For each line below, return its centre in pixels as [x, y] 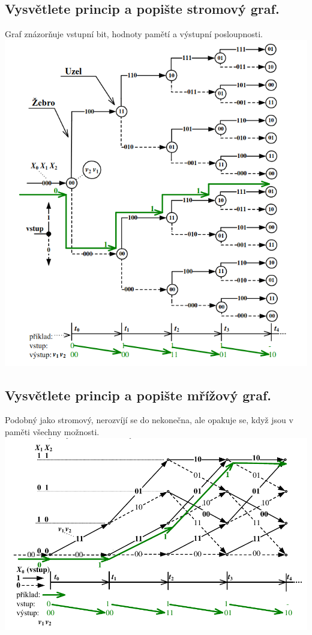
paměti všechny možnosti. [52, 431]
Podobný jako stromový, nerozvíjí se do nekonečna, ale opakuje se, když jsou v [149, 420]
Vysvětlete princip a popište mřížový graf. [138, 395]
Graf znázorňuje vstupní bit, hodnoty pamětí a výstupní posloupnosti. [134, 34]
